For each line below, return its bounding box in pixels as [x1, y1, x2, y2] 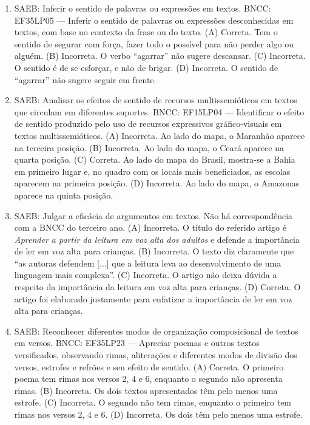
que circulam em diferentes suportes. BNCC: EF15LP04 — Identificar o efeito [14, 105, 305, 118]
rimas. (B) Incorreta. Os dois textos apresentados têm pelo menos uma [14, 384, 278, 396]
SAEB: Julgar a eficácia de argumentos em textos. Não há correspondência [14, 209, 293, 222]
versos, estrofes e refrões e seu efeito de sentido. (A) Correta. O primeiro [14, 360, 284, 373]
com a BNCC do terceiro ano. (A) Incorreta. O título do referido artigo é [14, 221, 286, 234]
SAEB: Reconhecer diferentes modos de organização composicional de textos [14, 324, 298, 337]
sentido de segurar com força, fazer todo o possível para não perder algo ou [14, 37, 294, 50]
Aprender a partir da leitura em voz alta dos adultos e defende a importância [14, 233, 300, 245]
